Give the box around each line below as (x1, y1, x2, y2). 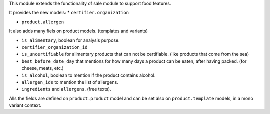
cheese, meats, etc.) (21, 65, 64, 71)
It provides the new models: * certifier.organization (9, 10, 129, 16)
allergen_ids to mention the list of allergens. (21, 79, 118, 85)
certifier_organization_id (21, 44, 88, 50)
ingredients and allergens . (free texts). (21, 86, 111, 92)
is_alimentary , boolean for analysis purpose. (21, 37, 120, 43)
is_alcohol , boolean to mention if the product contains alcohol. (21, 72, 156, 78)
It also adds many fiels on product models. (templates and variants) (9, 28, 148, 34)
